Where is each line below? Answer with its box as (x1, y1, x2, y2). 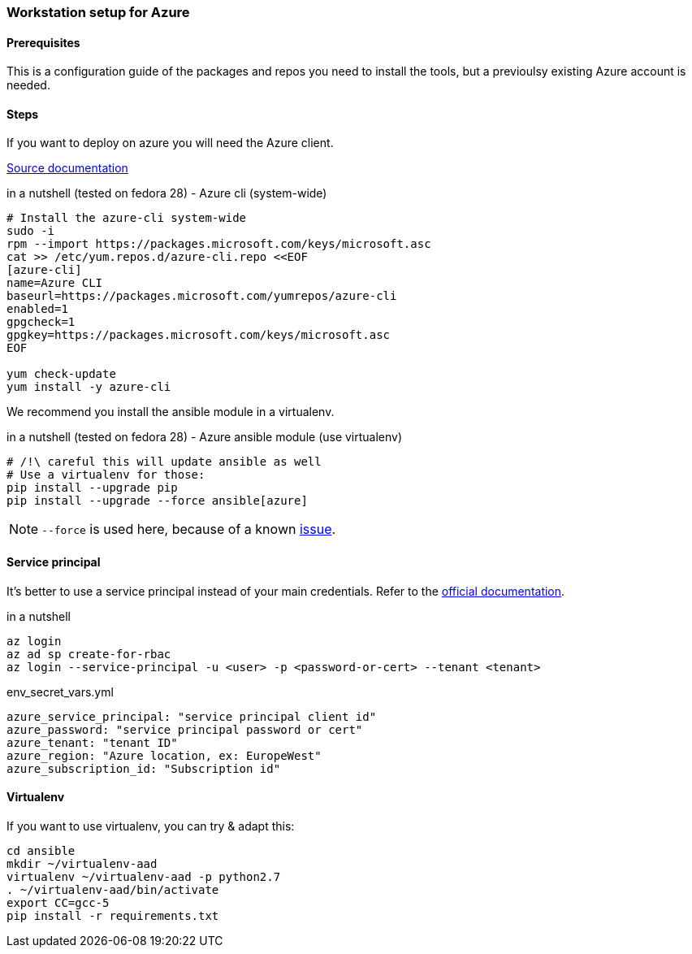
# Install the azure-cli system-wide (6, 211, 247, 225)
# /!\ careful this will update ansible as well (6, 455, 322, 469)
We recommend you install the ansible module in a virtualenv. (6, 405, 335, 419)
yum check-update (6, 367, 116, 381)
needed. (6, 78, 50, 93)
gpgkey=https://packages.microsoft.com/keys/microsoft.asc (6, 328, 391, 342)
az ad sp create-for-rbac (6, 647, 171, 661)
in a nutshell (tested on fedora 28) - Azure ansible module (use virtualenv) (6, 430, 403, 444)
